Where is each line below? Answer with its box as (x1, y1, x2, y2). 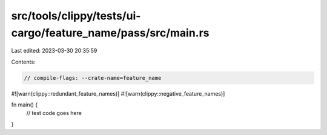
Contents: (11, 58, 36, 65)
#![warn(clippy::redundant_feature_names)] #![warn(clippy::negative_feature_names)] (11, 90, 225, 97)
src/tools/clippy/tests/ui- (11, 9, 141, 22)
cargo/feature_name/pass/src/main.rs (11, 26, 210, 39)
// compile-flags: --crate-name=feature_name (24, 74, 162, 81)
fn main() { (11, 101, 38, 108)
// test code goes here (26, 110, 82, 117)
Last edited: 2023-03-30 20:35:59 (11, 47, 97, 54)
